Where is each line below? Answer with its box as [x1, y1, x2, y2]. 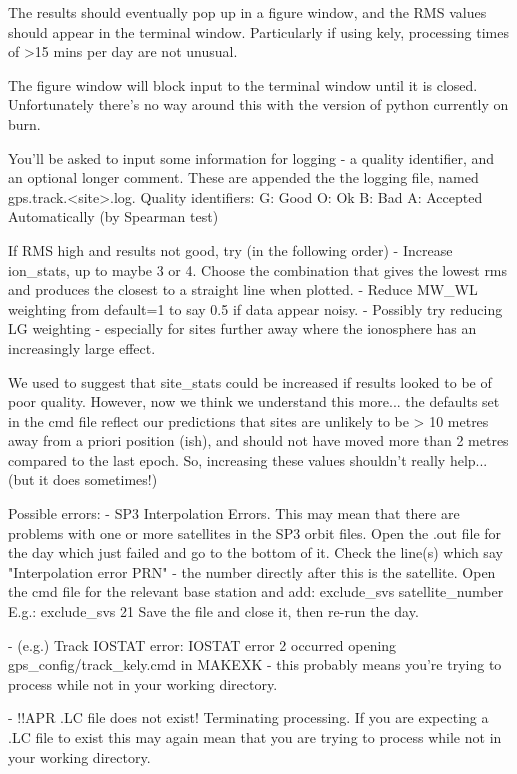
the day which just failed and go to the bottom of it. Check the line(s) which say [8, 542, 503, 563]
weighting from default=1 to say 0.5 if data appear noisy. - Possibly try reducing [8, 298, 503, 319]
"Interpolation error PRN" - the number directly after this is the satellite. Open [8, 561, 496, 582]
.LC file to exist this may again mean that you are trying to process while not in [8, 727, 502, 747]
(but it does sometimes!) [8, 469, 158, 490]
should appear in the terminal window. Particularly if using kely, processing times [8, 21, 509, 42]
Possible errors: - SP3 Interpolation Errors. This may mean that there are [8, 503, 460, 524]
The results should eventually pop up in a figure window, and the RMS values [8, 2, 487, 22]
